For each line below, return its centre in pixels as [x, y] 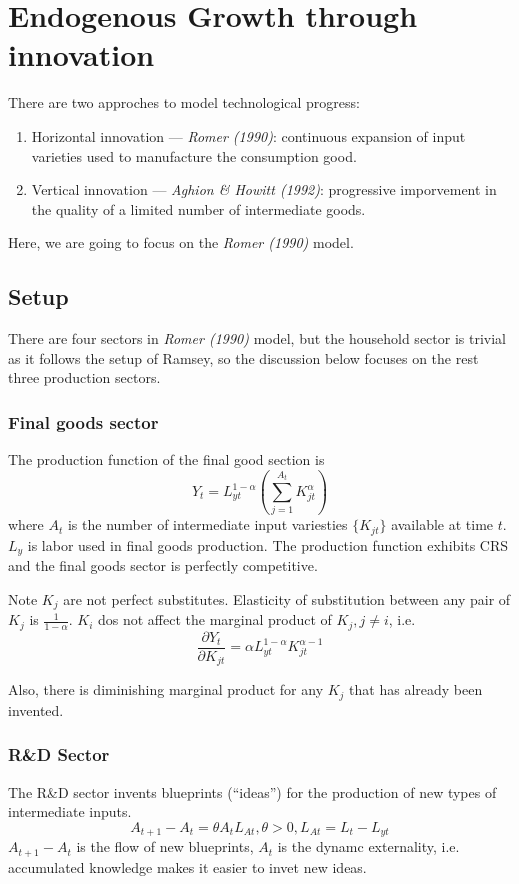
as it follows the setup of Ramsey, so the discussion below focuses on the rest [243, 357]
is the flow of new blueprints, [165, 846]
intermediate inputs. [70, 811]
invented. [36, 709]
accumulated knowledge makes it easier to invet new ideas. [187, 866]
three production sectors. [84, 377]
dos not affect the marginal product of [214, 619]
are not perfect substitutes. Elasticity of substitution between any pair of [287, 598]
